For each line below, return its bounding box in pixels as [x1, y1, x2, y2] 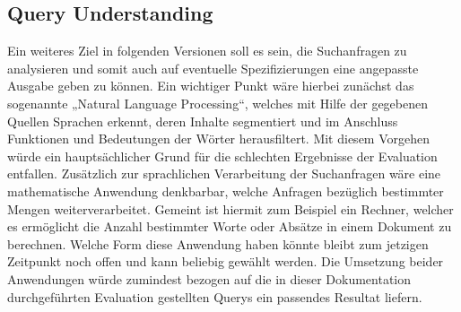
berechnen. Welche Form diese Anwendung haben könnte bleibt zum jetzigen [7, 234, 429, 253]
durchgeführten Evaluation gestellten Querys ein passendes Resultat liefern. [7, 287, 422, 306]
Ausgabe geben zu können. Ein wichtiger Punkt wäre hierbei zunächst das [7, 76, 414, 95]
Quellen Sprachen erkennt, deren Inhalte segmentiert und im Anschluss [7, 111, 398, 130]
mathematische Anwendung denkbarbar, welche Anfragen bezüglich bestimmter [7, 181, 444, 200]
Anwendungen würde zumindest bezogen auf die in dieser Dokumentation [7, 269, 412, 288]
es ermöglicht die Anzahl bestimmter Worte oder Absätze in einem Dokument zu [7, 217, 452, 236]
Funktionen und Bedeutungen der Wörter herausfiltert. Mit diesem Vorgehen [7, 129, 431, 148]
